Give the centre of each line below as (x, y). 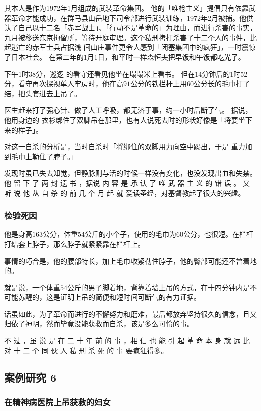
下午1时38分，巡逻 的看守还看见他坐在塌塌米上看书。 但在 (100, 73)
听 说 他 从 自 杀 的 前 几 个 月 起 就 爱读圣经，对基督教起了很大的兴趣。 (125, 193)
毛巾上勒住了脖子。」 (44, 156)
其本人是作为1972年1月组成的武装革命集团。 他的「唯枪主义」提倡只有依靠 (126, 8)
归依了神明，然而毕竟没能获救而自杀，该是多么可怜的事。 (99, 324)
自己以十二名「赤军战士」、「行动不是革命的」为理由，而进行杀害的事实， (137, 27)
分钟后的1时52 (225, 73)
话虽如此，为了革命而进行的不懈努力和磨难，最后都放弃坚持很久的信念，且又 (130, 314)
